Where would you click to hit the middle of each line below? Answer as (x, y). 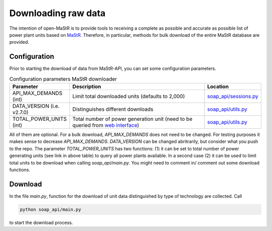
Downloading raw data (57, 13)
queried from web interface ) (106, 125)
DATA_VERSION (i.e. (36, 106)
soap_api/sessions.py (233, 96)
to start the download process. (41, 222)
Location (218, 87)
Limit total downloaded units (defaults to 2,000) (129, 96)
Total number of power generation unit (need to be (132, 119)
